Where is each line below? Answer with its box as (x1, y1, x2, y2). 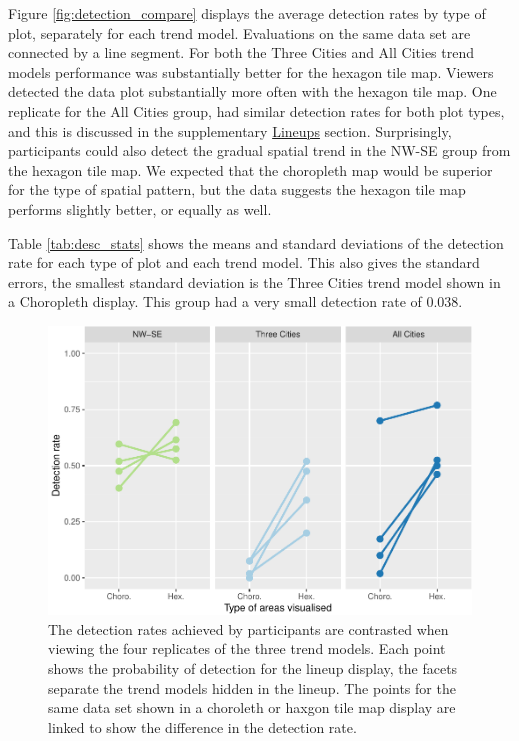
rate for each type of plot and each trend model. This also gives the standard (8, 252, 480, 273)
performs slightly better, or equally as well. (8, 198, 272, 219)
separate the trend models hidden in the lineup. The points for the (48, 677, 456, 698)
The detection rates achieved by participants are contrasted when (48, 618, 449, 639)
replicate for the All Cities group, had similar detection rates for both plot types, (8, 100, 505, 121)
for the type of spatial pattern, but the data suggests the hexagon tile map (8, 179, 466, 200)
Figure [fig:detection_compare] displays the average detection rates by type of (8, 3, 486, 23)
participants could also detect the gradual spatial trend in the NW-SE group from (8, 140, 511, 161)
